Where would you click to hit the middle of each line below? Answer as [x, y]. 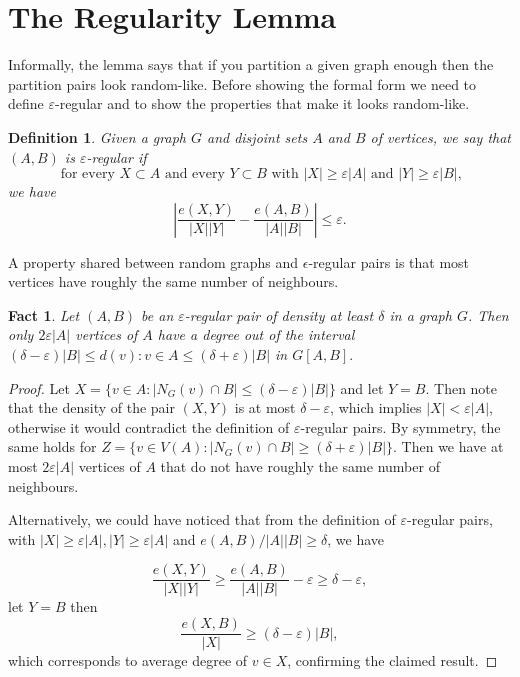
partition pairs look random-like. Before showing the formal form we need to [242, 83]
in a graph [420, 314]
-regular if [116, 156]
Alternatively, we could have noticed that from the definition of [202, 519]
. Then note [461, 387]
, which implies [376, 407]
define [26, 103]
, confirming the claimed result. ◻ [392, 660]
